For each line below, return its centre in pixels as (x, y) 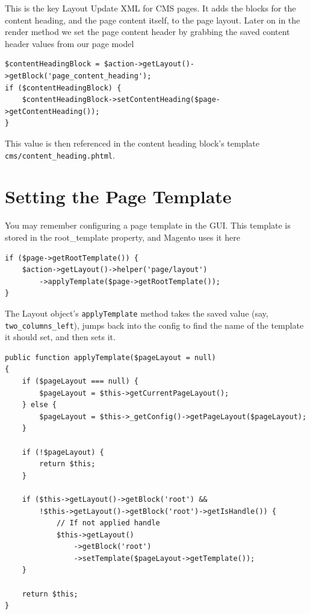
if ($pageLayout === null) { (80, 381)
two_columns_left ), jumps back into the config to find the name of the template (154, 325)
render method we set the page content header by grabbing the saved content (147, 32)
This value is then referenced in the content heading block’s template (132, 143)
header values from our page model (70, 43)
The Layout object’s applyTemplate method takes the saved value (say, (137, 313)
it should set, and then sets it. (60, 337)
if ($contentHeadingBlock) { (63, 88)
